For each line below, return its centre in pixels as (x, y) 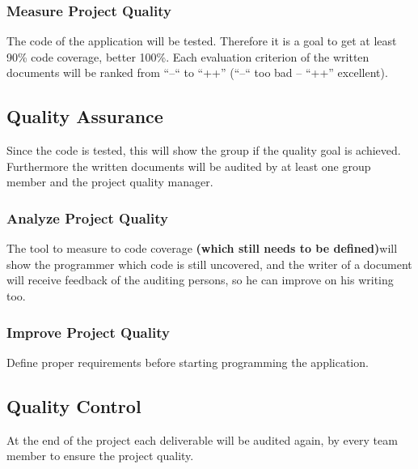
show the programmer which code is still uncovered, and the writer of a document (209, 264)
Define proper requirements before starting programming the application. (188, 362)
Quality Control (74, 405)
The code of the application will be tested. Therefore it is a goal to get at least (202, 41)
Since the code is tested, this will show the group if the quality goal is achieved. (204, 150)
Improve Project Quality (88, 332)
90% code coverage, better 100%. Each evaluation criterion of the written (188, 56)
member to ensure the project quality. (100, 456)
